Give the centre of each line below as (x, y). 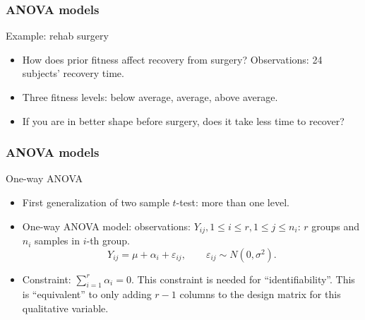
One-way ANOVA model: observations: (106, 226)
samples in (57, 241)
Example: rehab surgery (57, 36)
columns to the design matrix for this (260, 294)
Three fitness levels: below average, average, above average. (150, 97)
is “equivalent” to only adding (87, 294)
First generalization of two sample (96, 202)
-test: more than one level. (233, 202)
